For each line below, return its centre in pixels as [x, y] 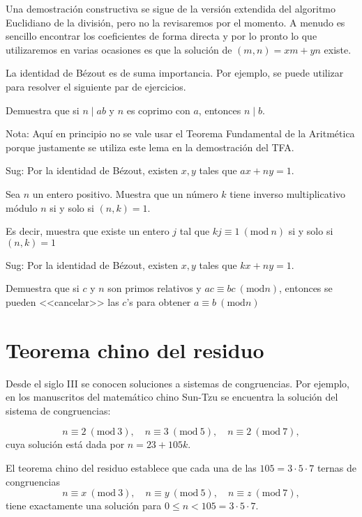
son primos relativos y [154, 288]
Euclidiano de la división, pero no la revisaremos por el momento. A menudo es [175, 22]
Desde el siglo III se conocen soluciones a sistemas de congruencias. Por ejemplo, [178, 383]
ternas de [337, 468]
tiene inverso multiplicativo [288, 193]
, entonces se [306, 288]
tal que [195, 231]
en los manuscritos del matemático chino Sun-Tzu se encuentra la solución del [172, 397]
